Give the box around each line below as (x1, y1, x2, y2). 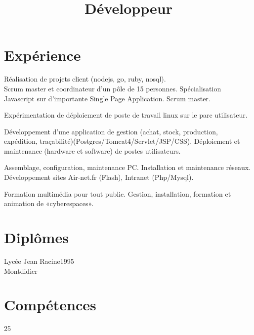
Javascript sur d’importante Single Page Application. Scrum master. (4, 93, 211, 103)
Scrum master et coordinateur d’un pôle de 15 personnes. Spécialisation (4, 83, 221, 93)
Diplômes (4, 227, 69, 248)
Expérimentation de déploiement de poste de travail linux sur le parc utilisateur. (4, 110, 248, 120)
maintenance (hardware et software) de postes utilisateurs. (4, 145, 181, 156)
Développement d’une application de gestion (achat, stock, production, (4, 126, 218, 136)
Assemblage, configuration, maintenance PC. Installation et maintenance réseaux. (4, 162, 251, 172)
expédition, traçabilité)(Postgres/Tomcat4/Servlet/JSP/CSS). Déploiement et (4, 136, 240, 146)
